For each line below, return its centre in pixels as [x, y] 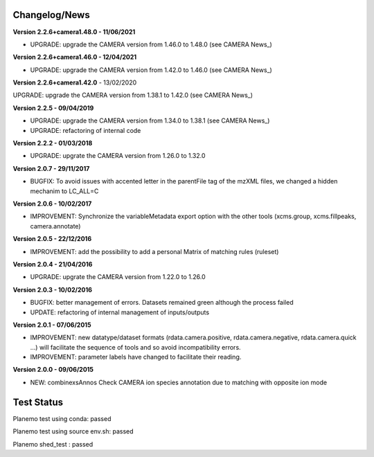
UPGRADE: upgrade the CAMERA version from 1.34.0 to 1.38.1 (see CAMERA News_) [150, 120]
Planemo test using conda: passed [62, 418]
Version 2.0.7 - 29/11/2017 [51, 168]
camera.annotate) [55, 226]
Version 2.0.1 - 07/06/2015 [52, 325]
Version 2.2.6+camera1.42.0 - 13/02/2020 [75, 82]
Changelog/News [51, 15]
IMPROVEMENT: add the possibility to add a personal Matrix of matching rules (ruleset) [154, 251]
